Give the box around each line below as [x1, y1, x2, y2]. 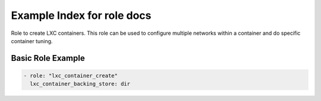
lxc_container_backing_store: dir [30, 80, 131, 87]
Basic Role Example [11, 53, 86, 63]
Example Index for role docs [11, 9, 152, 22]
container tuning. [11, 37, 53, 44]
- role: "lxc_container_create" [23, 72, 118, 79]
